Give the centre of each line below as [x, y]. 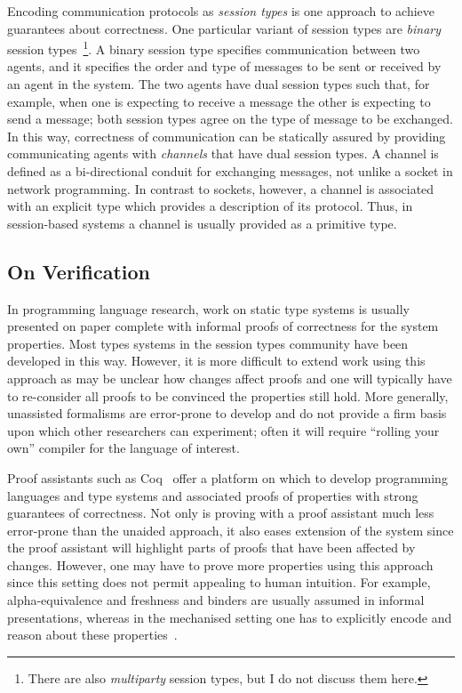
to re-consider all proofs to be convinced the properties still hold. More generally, [228, 395]
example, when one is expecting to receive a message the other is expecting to [219, 101]
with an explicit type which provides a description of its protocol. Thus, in [210, 206]
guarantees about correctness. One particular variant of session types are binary [224, 28]
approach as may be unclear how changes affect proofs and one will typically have [230, 378]
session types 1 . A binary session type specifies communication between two [214, 48]
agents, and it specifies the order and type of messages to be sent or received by [224, 66]
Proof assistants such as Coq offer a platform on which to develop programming [227, 477]
